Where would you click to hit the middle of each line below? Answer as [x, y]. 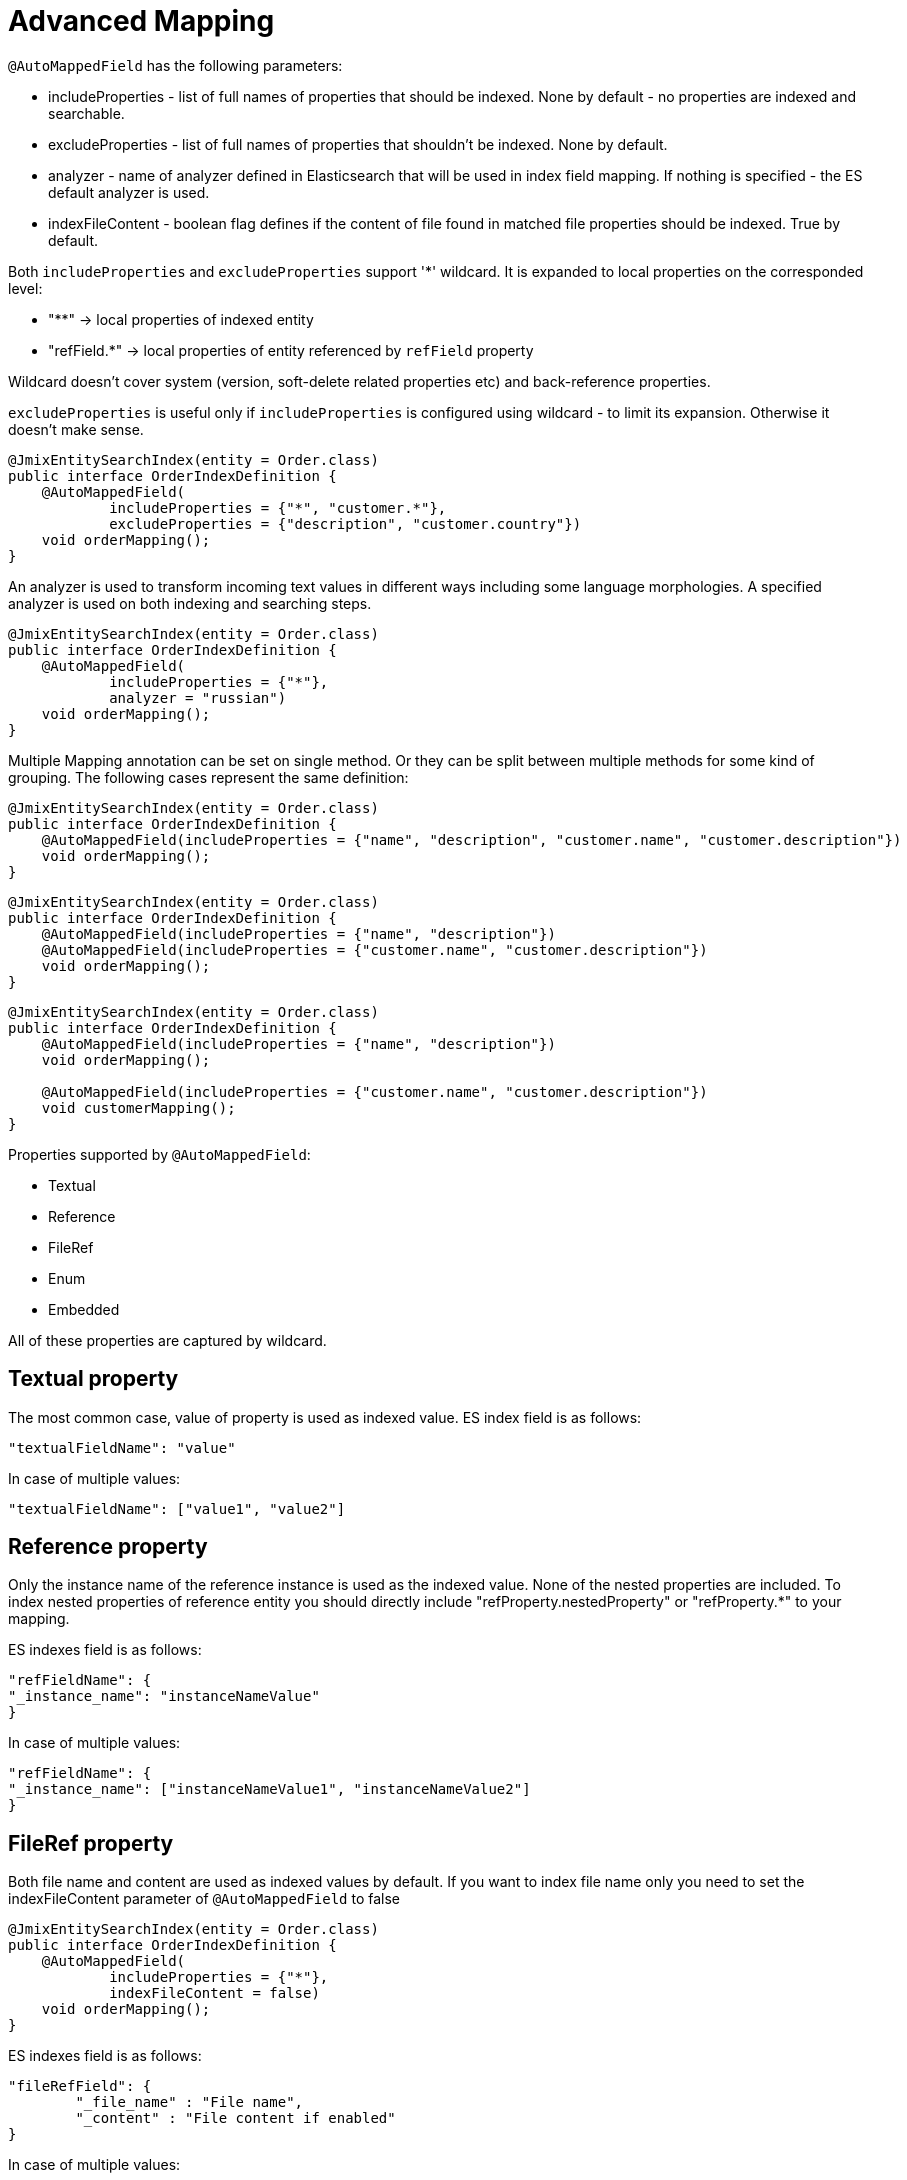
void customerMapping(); [138, 1107]
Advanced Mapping [141, 21]
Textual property [93, 1379]
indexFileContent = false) [214, 1993]
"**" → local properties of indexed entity [181, 319]
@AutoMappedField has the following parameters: [175, 65]
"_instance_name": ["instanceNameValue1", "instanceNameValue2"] [269, 1789]
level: [25, 288]
